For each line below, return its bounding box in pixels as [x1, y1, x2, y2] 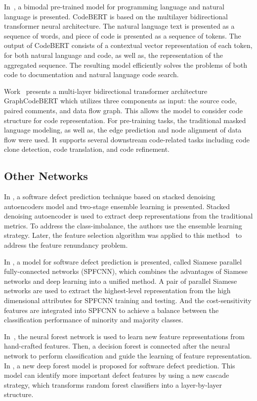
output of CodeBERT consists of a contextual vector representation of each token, [4, 40, 253, 50]
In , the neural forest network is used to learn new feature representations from [4, 331, 245, 341]
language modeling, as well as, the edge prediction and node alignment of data [4, 125, 242, 135]
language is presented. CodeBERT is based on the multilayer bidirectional [4, 11, 228, 21]
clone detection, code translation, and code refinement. [4, 144, 170, 154]
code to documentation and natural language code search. [4, 69, 179, 80]
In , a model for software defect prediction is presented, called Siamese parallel [4, 256, 242, 267]
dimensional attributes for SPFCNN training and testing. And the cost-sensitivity [4, 295, 252, 306]
